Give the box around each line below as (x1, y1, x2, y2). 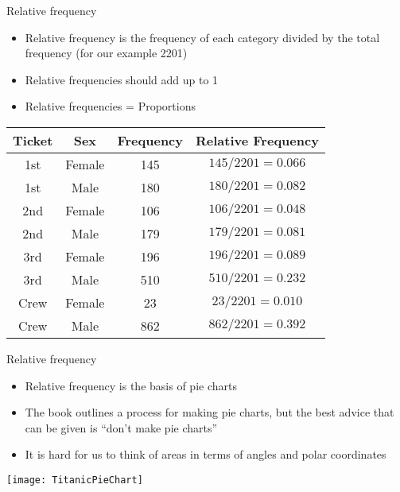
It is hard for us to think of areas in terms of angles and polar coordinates (25, 446, 386, 463)
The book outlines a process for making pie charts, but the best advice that (25, 404, 394, 420)
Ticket (13, 130, 53, 149)
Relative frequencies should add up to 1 (25, 71, 219, 87)
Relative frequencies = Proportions (25, 98, 196, 114)
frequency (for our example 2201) (25, 45, 188, 61)
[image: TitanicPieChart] (6, 474, 143, 486)
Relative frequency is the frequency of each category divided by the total (25, 29, 380, 45)
